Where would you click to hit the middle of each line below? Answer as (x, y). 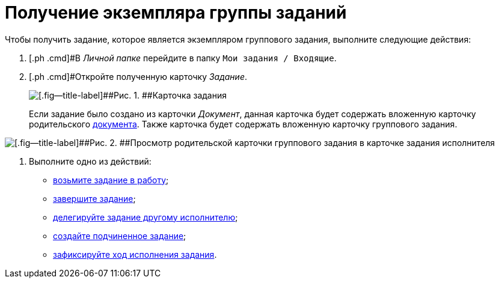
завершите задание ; (94, 198)
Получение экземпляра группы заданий (176, 13)
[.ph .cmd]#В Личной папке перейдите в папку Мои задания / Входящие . (183, 58)
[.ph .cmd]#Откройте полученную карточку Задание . (138, 76)
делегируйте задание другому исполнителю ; (145, 217)
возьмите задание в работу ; (111, 180)
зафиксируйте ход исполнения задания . (135, 254)
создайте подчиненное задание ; (120, 236)
